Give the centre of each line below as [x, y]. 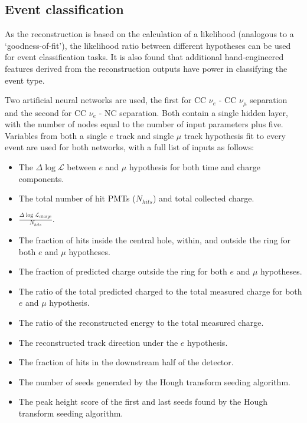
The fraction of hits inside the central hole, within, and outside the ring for [154, 239]
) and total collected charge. [203, 198]
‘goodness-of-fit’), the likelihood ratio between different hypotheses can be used [148, 45]
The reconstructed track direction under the [98, 342]
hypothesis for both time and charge [195, 167]
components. [41, 178]
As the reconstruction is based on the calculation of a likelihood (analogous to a [149, 34]
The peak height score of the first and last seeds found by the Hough [143, 401]
